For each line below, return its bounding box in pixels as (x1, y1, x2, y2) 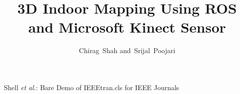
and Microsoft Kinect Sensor (28, 17, 226, 37)
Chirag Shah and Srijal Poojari (79, 45, 175, 56)
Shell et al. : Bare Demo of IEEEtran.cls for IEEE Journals (4, 82, 179, 92)
